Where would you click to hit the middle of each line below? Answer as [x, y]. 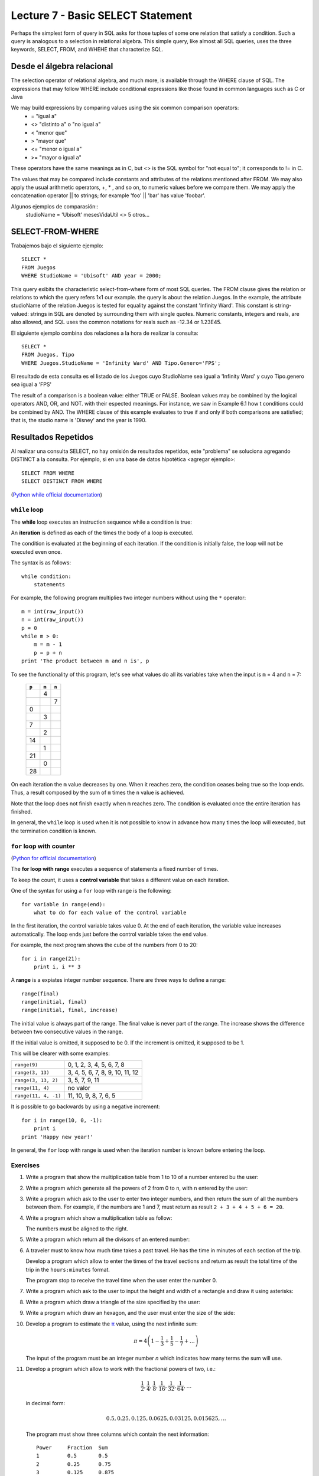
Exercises [25, 1165]
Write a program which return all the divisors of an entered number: [108, 1239]
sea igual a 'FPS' [31, 384]
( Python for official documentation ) [54, 858]
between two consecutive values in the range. [67, 1032]
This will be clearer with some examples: [61, 1053]
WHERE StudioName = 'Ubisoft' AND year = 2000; [92, 276]
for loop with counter [43, 846]
